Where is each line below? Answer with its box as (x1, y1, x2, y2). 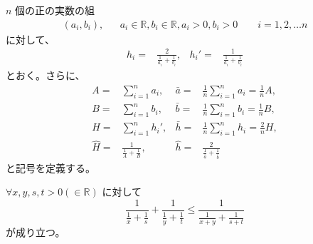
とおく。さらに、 (6, 67, 85, 82)
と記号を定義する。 (6, 160, 95, 175)
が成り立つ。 (6, 225, 65, 240)
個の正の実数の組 (15, 3, 95, 17)
